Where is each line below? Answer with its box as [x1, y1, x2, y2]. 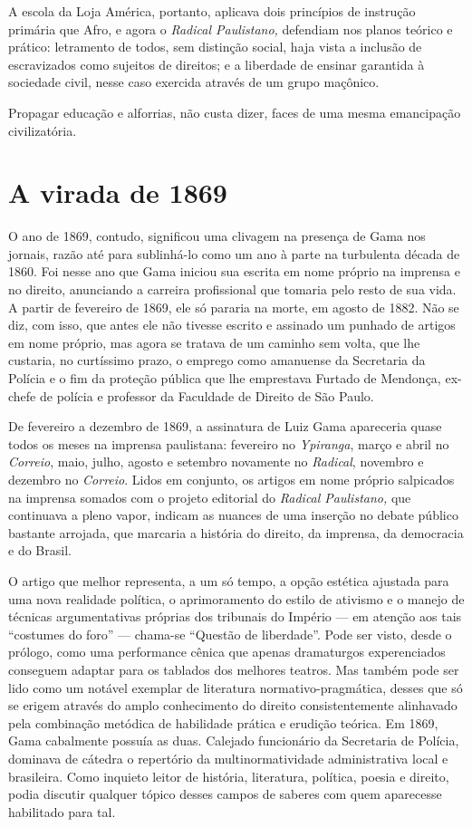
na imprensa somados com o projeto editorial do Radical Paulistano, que [8, 487, 411, 506]
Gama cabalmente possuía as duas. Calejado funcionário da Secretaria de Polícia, [8, 731, 459, 750]
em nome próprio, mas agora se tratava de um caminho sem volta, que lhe [8, 332, 420, 351]
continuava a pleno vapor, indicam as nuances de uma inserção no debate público [8, 505, 458, 524]
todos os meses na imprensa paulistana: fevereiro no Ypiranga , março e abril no [8, 434, 449, 453]
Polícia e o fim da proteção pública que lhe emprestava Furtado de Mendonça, [8, 369, 441, 388]
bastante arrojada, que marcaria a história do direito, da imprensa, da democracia [8, 523, 464, 542]
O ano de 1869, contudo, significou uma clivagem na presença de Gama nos [8, 226, 426, 245]
